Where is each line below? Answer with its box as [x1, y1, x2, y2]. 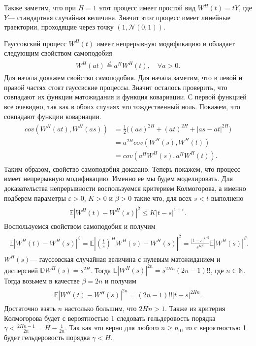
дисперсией [4, 265, 38, 275]
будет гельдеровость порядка [4, 332, 90, 343]
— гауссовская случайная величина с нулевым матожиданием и [30, 253, 221, 264]
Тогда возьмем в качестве [4, 276, 80, 286]
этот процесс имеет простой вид [98, 2, 195, 12]
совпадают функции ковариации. [4, 111, 101, 121]
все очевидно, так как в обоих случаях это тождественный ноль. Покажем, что [4, 101, 240, 112]
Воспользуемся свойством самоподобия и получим [4, 220, 156, 231]
